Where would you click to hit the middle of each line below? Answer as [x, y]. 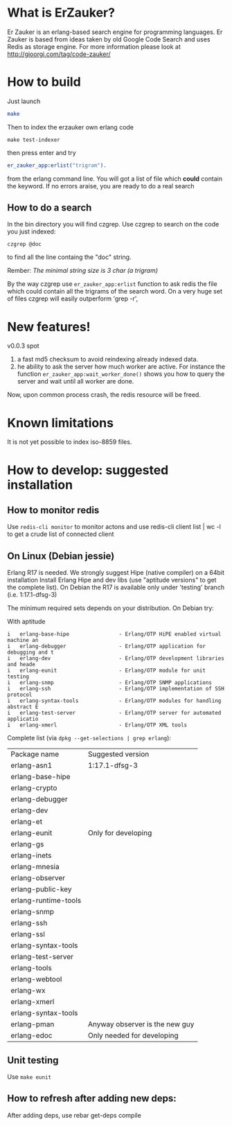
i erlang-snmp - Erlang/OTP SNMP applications [110, 683]
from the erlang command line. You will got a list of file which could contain [115, 179]
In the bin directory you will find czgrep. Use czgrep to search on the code [113, 224]
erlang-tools [31, 968]
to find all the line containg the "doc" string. [69, 257]
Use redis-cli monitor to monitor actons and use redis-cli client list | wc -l [114, 527]
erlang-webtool [36, 979]
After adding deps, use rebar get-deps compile [74, 1115]
